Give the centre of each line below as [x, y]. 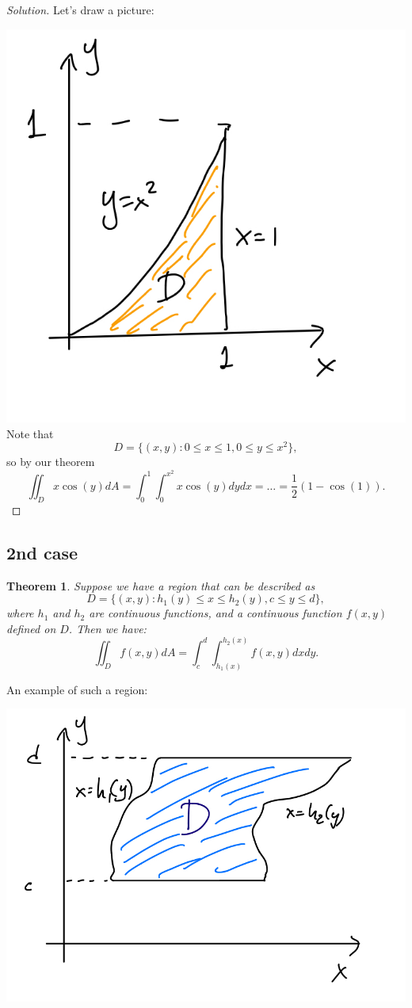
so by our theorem [51, 462]
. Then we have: [107, 628]
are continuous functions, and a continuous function [216, 613]
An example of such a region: [77, 689]
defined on [31, 628]
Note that [30, 433]
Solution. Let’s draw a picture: [80, 10]
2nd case [42, 552]
